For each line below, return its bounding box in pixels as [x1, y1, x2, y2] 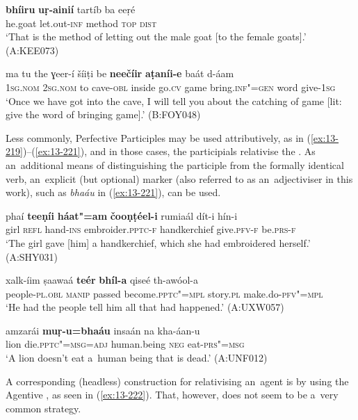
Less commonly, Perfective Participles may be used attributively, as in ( [6, 130, 311, 145]
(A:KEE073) [6, 42, 59, 57]
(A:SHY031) [6, 249, 58, 264]
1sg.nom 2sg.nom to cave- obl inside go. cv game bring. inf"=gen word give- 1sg [6, 79, 336, 94]
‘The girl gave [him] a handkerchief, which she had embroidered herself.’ [6, 235, 311, 250]
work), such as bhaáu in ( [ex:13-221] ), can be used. [6, 185, 221, 200]
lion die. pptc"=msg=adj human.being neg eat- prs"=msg [6, 337, 245, 351]
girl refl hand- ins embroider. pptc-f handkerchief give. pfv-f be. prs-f [6, 222, 296, 236]
